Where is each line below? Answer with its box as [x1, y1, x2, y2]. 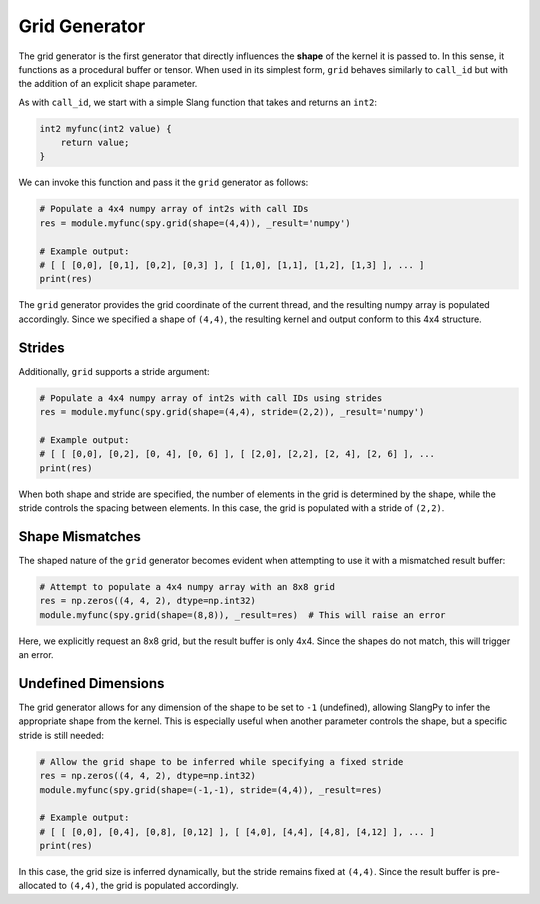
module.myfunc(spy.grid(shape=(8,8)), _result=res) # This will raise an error [39, 609, 446, 620]
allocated [18, 880, 57, 892]
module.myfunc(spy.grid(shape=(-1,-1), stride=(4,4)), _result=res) [39, 784, 383, 795]
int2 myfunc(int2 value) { [39, 123, 172, 134]
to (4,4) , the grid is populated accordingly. [58, 880, 239, 892]
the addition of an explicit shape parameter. [18, 78, 198, 90]
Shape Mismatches [18, 528, 142, 545]
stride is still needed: [18, 729, 105, 741]
